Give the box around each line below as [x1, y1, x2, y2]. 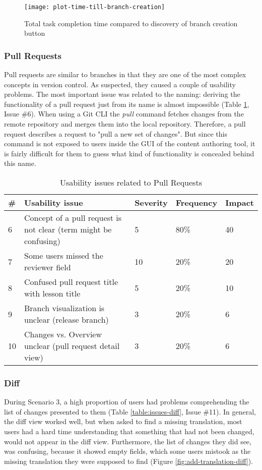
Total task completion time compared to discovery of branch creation [24, 18, 238, 28]
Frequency [175, 197, 218, 208]
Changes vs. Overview [24, 328, 102, 340]
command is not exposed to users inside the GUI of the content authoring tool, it [4, 138, 255, 149]
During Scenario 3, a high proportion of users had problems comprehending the [4, 396, 249, 407]
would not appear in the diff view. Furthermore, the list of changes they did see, [4, 436, 251, 446]
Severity [135, 197, 168, 208]
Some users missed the [24, 250, 103, 261]
